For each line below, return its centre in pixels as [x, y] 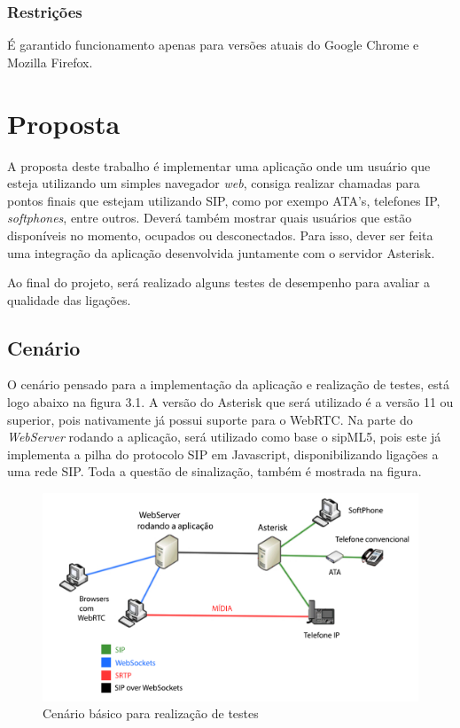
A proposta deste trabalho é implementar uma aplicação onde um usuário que [219, 165]
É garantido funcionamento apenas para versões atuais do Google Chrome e [213, 45]
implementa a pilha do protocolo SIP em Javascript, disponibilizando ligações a [223, 454]
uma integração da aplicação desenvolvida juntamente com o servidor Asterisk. [221, 252]
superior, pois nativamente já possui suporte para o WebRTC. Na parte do [210, 419]
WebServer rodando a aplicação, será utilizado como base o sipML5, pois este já [224, 437]
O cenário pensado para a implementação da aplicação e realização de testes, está [228, 384]
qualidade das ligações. [69, 299]
